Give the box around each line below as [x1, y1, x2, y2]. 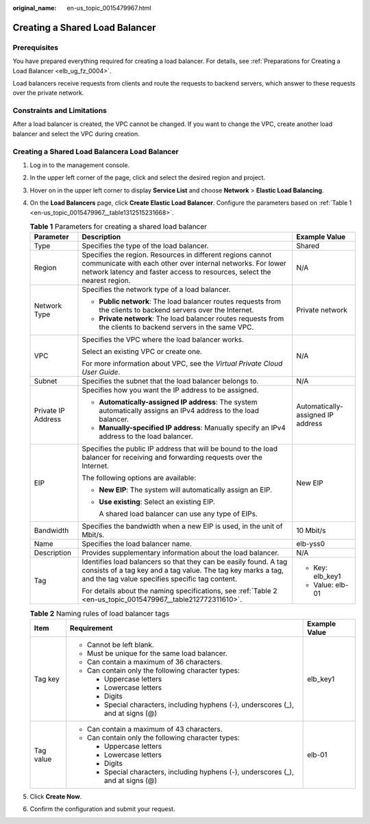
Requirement [69, 623, 113, 633]
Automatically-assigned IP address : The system [99, 397, 258, 407]
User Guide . [82, 367, 121, 377]
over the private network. [12, 89, 84, 97]
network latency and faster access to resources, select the [82, 267, 271, 277]
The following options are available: [82, 473, 197, 483]
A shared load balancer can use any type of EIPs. [99, 509, 258, 519]
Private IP [34, 406, 65, 416]
